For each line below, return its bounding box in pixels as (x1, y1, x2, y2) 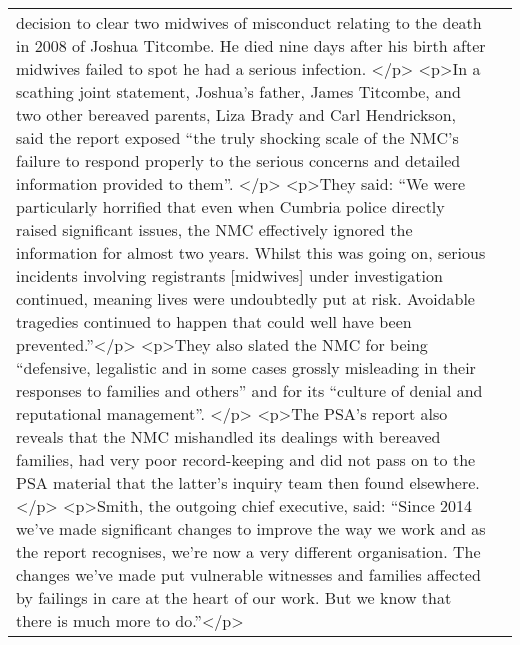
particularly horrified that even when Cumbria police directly (16, 195, 445, 218)
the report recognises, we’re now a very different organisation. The (16, 540, 481, 563)
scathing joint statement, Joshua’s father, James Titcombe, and (16, 80, 461, 103)
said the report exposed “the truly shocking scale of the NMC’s (16, 126, 459, 149)
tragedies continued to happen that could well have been (16, 310, 412, 333)
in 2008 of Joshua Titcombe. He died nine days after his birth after (16, 34, 486, 57)
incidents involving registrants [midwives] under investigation (16, 264, 443, 287)
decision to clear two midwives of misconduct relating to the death (16, 11, 482, 34)
